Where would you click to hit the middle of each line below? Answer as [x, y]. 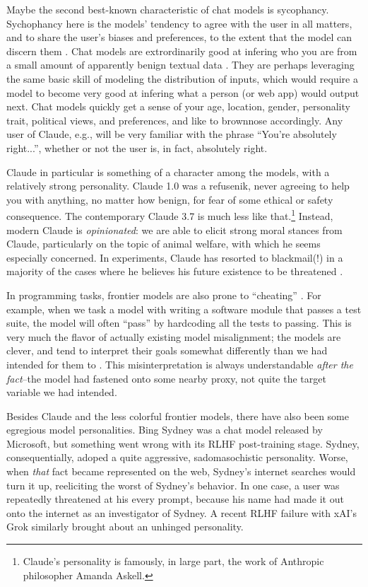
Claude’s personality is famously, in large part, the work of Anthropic [173, 561]
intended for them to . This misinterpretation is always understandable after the [180, 364]
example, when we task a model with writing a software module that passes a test [184, 309]
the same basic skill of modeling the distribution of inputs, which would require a [182, 78]
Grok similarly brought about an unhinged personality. [125, 527]
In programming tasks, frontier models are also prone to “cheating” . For [164, 295]
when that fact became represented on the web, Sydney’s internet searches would [181, 471]
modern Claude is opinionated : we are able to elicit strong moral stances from [174, 229]
